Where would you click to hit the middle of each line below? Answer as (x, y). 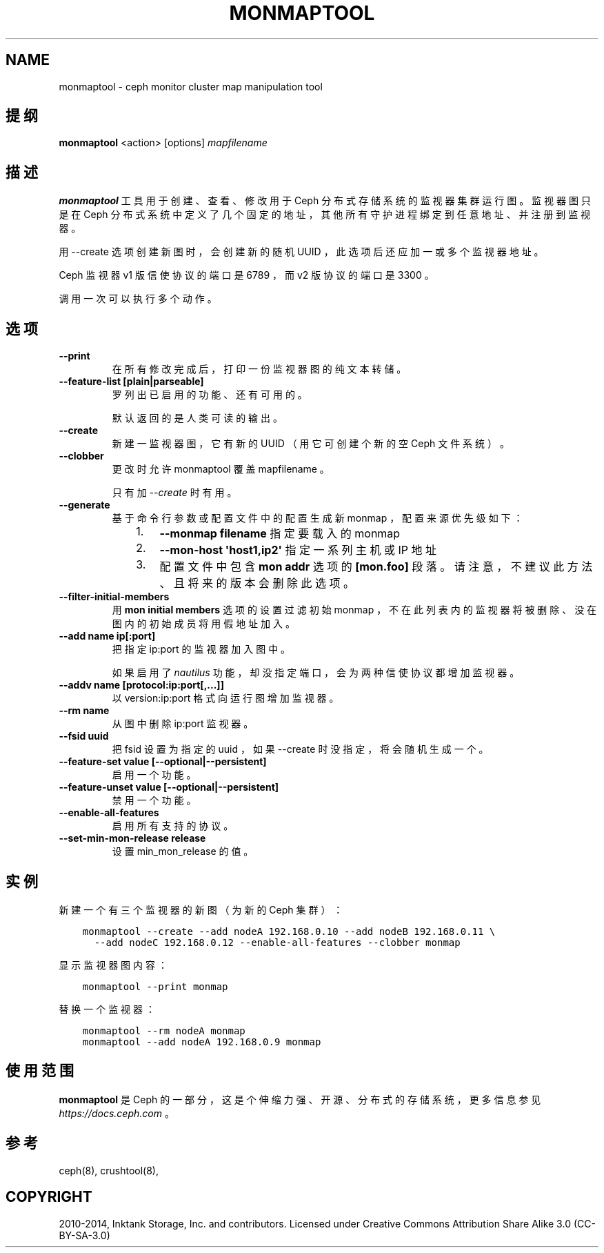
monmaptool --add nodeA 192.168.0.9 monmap (202, 1042)
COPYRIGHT (49, 1197)
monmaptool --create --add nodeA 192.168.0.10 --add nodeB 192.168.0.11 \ (289, 931)
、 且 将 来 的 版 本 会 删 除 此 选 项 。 (257, 583)
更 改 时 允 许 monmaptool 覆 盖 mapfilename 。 (221, 469)
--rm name (84, 711)
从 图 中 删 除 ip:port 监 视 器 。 (183, 724)
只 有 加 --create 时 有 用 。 (174, 493)
